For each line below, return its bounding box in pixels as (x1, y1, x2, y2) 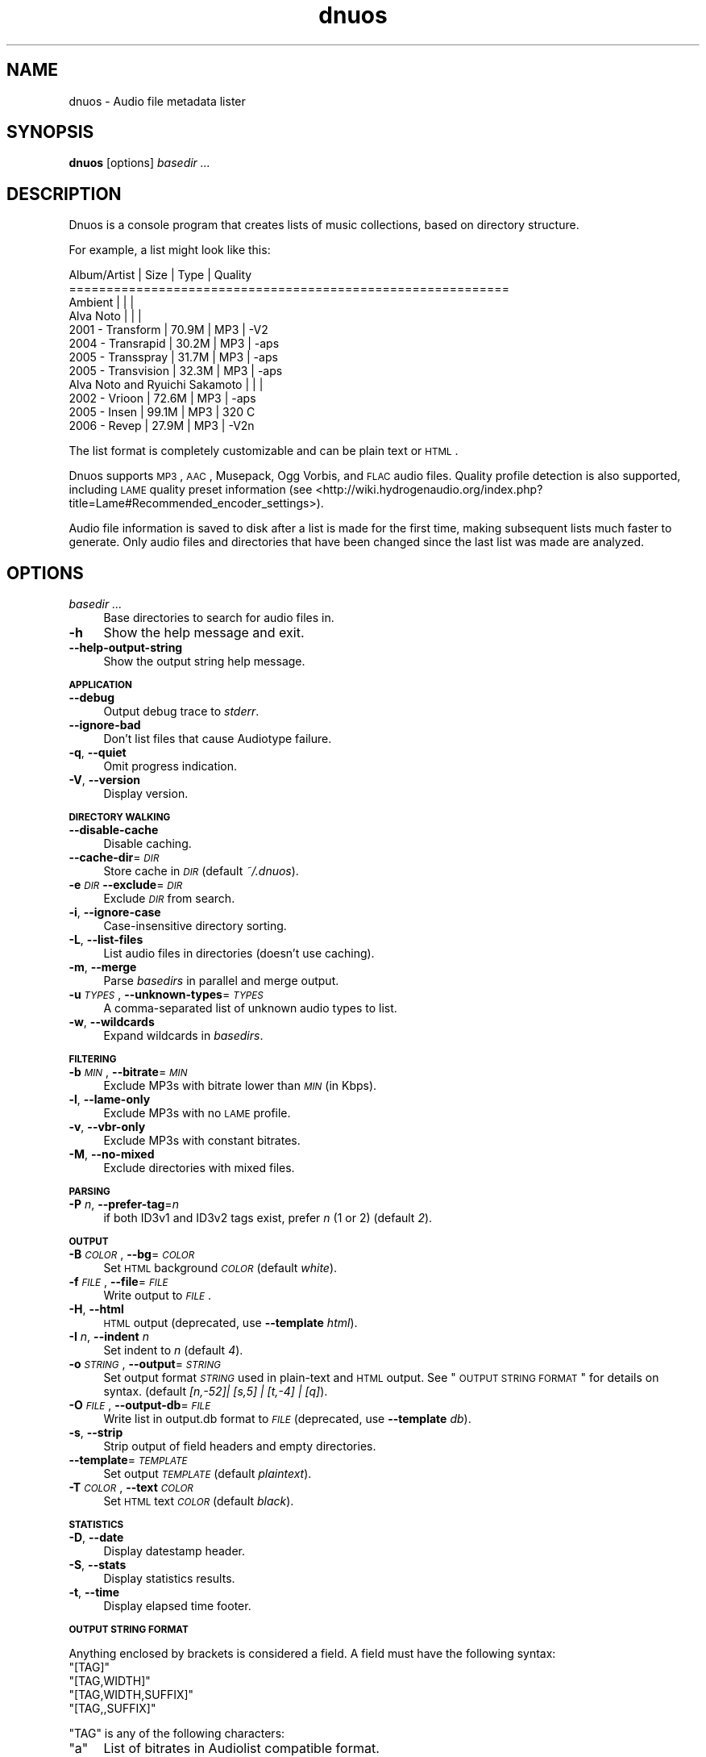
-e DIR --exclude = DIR (69, 878, 183, 892)
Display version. (103, 787, 189, 801)
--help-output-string (69, 641, 183, 655)
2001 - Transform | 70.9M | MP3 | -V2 (69, 323, 268, 337)
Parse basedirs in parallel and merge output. (103, 974, 339, 988)
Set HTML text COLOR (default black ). (103, 1494, 294, 1509)
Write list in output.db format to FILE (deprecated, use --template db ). (103, 1412, 471, 1426)
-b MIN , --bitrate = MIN (69, 1065, 188, 1079)
